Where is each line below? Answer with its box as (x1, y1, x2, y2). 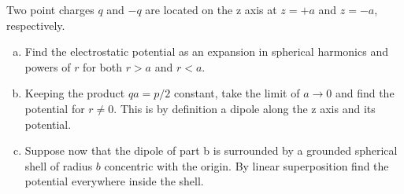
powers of (24, 58, 71, 75)
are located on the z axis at (145, 2, 277, 17)
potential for (24, 100, 85, 116)
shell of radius (24, 157, 93, 174)
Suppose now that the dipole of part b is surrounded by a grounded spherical (24, 142, 398, 159)
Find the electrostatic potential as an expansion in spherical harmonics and (24, 43, 388, 60)
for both (83, 58, 122, 75)
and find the (335, 85, 395, 101)
